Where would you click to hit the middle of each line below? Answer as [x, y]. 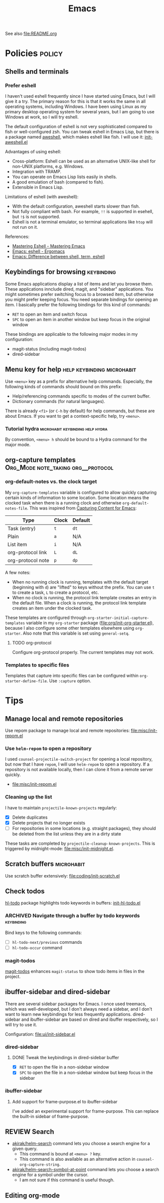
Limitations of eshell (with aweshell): [42, 197]
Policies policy [34, 53]
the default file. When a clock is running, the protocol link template [79, 603]
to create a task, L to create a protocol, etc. [56, 592]
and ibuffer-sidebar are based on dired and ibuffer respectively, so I [90, 1019]
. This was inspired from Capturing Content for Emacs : [82, 508]
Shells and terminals [37, 71]
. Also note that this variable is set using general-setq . [75, 633]
